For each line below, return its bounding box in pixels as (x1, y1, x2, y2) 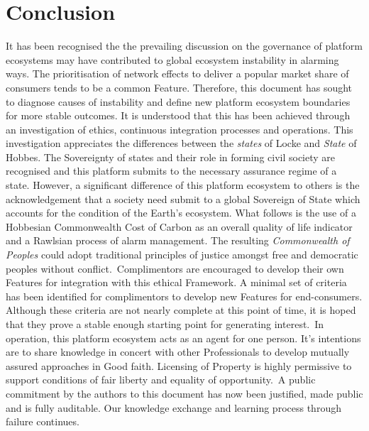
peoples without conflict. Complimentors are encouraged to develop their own (6, 261, 344, 275)
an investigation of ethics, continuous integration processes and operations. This (6, 121, 353, 136)
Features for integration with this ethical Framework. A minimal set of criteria (6, 275, 347, 290)
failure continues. (6, 414, 79, 429)
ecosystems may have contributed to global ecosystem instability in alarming (6, 52, 339, 67)
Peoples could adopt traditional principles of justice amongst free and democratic (6, 247, 358, 262)
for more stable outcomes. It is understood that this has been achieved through (6, 108, 351, 123)
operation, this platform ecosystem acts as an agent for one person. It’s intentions (6, 330, 361, 345)
